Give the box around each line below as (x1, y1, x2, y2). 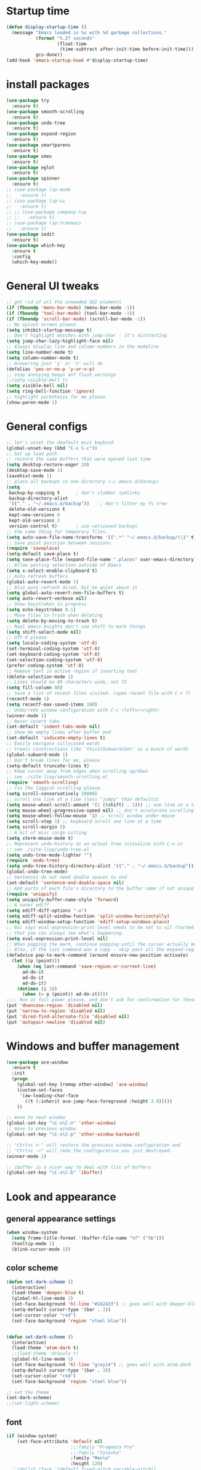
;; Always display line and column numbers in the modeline (6, 344, 160, 350)
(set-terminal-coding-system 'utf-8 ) (6, 646, 100, 652)
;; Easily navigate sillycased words (6, 740, 100, 746)
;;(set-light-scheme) (6, 1400, 60, 1406)
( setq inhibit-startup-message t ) (6, 327, 93, 333)
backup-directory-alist (8, 495, 68, 501)
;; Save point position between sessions (6, 540, 111, 546)
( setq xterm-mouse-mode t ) (6, 835, 74, 841)
